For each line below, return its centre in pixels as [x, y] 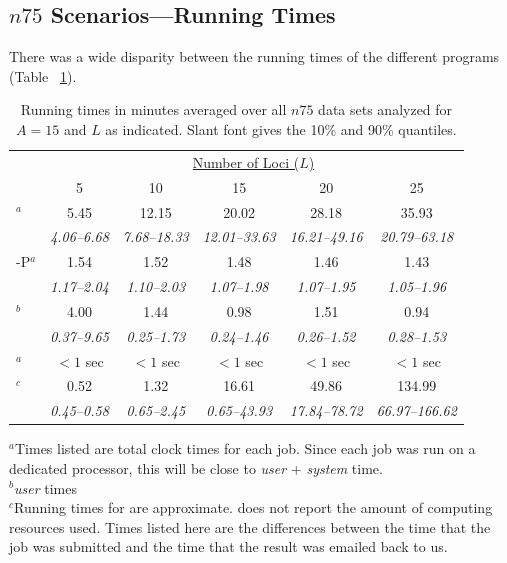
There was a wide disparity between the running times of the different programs [254, 56]
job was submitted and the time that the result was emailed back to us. [228, 546]
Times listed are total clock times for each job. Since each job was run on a [245, 448]
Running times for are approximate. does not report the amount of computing [253, 507]
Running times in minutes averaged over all [153, 109]
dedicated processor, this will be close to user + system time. [196, 467]
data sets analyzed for [385, 109]
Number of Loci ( [246, 161]
